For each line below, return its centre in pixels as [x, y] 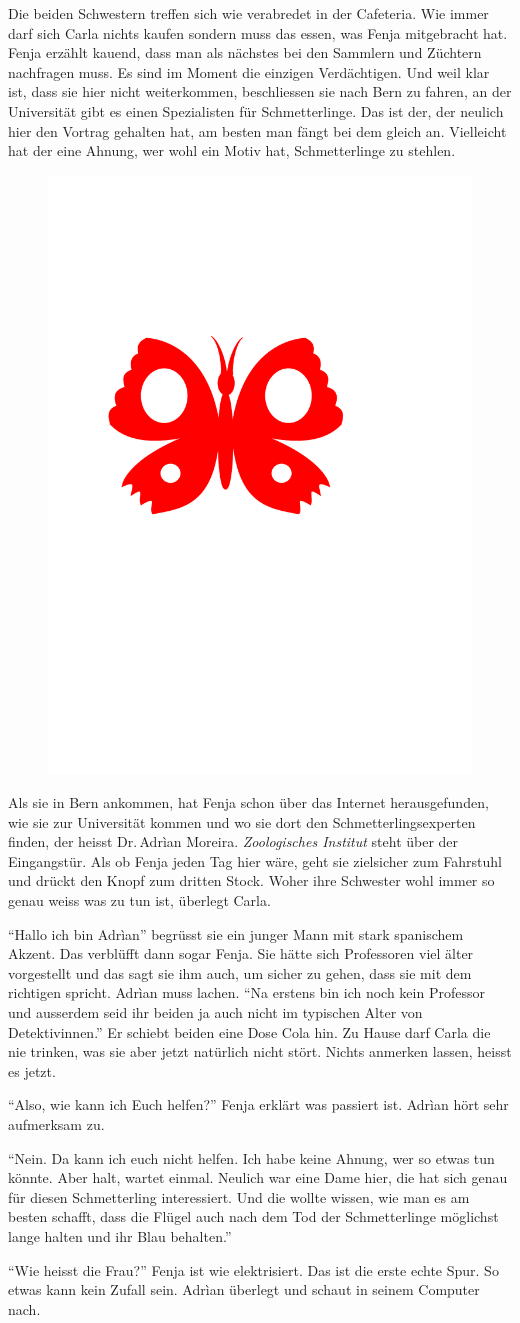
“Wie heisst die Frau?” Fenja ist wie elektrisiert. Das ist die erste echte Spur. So [253, 1269]
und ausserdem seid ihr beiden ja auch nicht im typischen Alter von [215, 1011]
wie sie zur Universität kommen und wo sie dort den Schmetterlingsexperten [242, 821]
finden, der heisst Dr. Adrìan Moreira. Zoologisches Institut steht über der [233, 841]
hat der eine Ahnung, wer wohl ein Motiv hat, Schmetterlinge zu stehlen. [232, 150]
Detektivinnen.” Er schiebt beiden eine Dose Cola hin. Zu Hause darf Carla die [249, 1031]
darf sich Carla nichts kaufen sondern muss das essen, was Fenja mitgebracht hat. [258, 32]
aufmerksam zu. [56, 1123]
